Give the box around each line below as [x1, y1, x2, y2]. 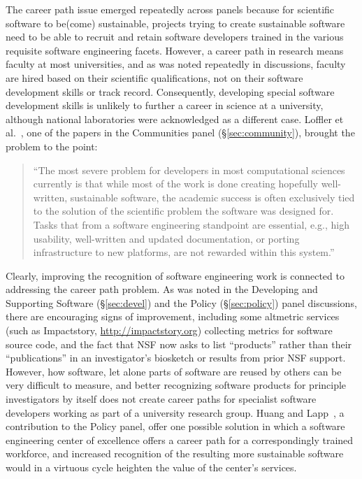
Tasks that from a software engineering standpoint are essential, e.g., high [33, 217, 349, 231]
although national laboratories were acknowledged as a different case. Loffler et [6, 111, 344, 126]
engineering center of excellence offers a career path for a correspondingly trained [6, 432, 354, 447]
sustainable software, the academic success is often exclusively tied [70, 190, 355, 204]
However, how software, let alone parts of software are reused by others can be [6, 364, 342, 378]
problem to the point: [6, 138, 98, 153]
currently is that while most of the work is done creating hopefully [33, 176, 318, 191]
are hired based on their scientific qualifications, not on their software [6, 70, 303, 85]
